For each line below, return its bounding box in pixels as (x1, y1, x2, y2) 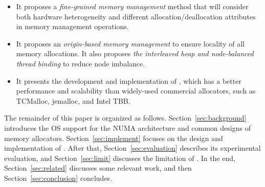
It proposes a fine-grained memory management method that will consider (16, 1, 249, 11)
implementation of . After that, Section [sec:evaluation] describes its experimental (4, 143, 261, 153)
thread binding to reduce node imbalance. (16, 58, 145, 68)
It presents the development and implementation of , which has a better (16, 75, 241, 86)
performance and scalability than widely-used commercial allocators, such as (16, 85, 256, 96)
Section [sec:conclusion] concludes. (4, 172, 113, 183)
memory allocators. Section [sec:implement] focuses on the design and (4, 132, 223, 143)
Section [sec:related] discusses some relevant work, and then (4, 162, 192, 173)
